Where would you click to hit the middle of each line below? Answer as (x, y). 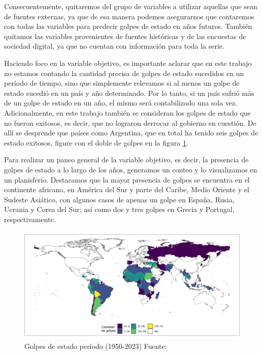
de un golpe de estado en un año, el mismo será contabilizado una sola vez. (121, 103)
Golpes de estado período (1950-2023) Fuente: (96, 346)
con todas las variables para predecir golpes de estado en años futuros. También (128, 26)
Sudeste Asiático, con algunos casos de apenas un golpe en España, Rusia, (119, 199)
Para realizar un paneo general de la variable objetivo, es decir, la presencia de (126, 159)
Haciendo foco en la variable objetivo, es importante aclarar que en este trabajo (128, 63)
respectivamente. (30, 219)
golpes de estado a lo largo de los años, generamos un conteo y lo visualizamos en (131, 169)
